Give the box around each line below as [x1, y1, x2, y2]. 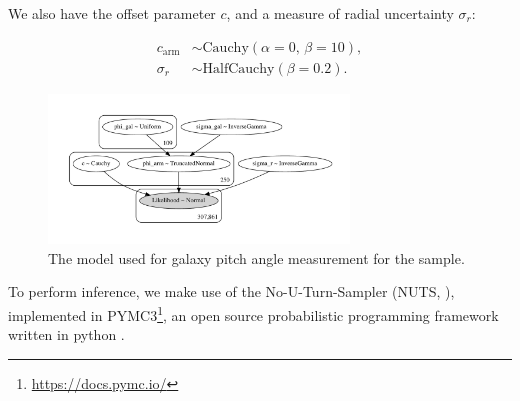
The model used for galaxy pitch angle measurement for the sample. [48, 247, 465, 268]
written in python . [8, 324, 125, 345]
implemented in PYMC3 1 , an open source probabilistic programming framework [8, 302, 499, 325]
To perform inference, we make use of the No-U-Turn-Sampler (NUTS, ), [8, 281, 455, 302]
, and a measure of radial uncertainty [226, 3, 454, 23]
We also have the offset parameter [8, 3, 216, 23]
